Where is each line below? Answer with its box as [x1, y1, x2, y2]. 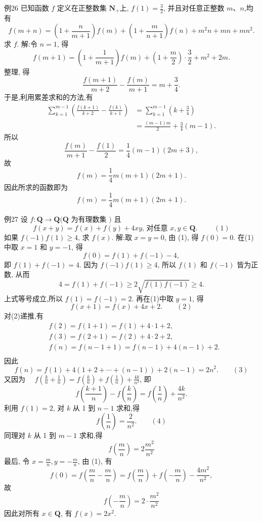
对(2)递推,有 [4, 310, 43, 321]
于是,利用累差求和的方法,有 [4, 92, 93, 102]
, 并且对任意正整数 [163, 3, 225, 13]
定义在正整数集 [57, 3, 107, 13]
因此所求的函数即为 [4, 182, 68, 192]
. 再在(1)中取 [132, 293, 173, 303]
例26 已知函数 [4, 3, 49, 13]
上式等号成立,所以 [4, 293, 63, 303]
